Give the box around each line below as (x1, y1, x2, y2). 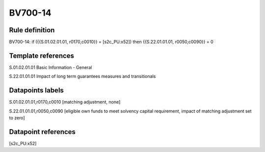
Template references (9, 51, 75, 60)
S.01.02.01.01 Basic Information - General (9, 64, 92, 70)
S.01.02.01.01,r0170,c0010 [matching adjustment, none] (9, 99, 121, 105)
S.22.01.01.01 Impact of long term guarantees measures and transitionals (9, 73, 156, 79)
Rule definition (9, 26, 55, 34)
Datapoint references (9, 128, 76, 136)
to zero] (9, 115, 25, 121)
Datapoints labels (9, 86, 64, 95)
